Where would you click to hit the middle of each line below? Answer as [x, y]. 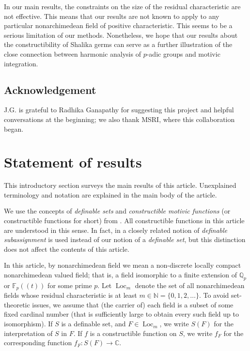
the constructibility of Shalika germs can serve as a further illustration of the [118, 44]
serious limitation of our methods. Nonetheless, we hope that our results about [121, 35]
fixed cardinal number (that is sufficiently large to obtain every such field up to [121, 314]
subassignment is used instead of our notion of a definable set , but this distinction [125, 239]
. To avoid [214, 295]
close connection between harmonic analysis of [72, 53]
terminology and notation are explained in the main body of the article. [110, 194]
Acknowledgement [50, 89]
